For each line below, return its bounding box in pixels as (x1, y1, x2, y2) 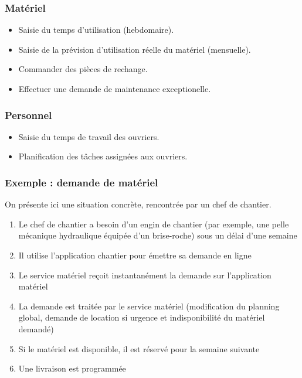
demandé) (18, 322, 54, 335)
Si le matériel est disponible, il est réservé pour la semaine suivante (18, 342, 260, 355)
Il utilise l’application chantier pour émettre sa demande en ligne (18, 249, 252, 261)
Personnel (5, 107, 52, 122)
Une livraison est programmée (18, 362, 126, 374)
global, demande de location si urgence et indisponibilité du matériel (18, 311, 265, 323)
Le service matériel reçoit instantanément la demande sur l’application (18, 268, 272, 281)
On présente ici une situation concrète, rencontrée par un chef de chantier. (5, 198, 272, 210)
